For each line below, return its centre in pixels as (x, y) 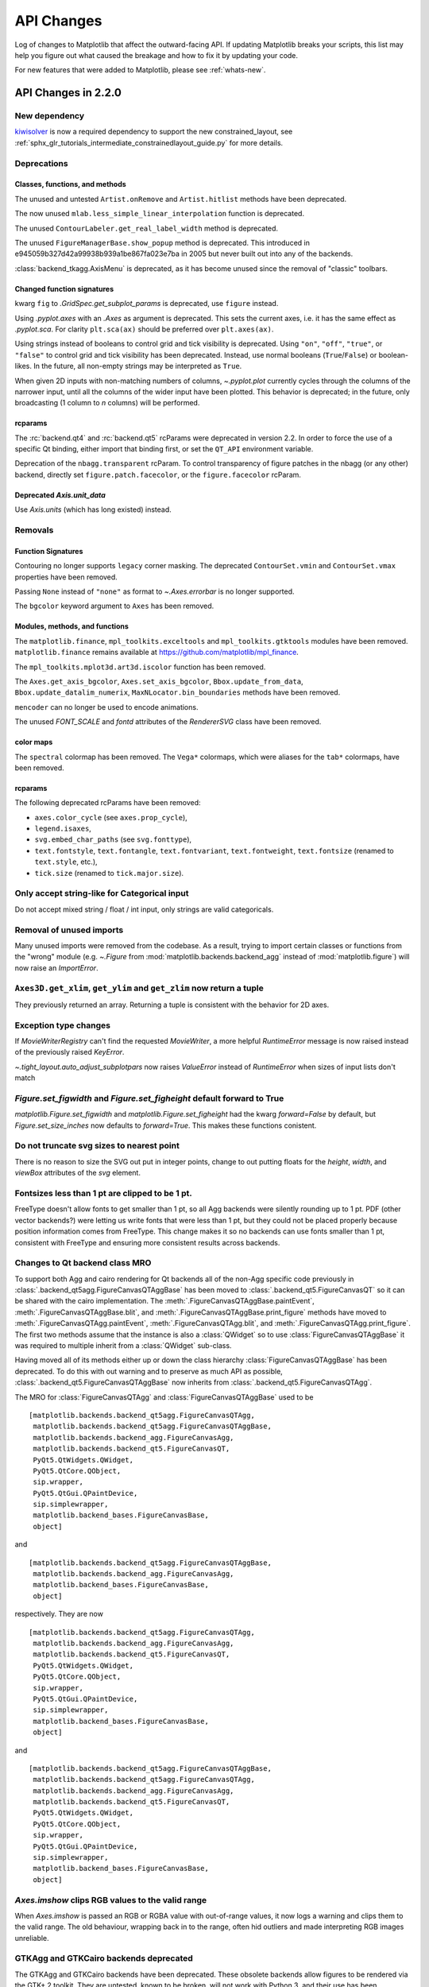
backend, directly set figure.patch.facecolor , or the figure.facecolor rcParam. (158, 474)
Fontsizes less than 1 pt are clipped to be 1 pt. (103, 1193)
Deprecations (41, 163)
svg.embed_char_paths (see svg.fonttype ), (113, 839)
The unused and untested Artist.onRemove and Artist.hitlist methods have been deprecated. (181, 199)
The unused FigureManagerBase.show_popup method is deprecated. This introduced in (162, 243)
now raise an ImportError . (56, 968)
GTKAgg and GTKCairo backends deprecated (104, 1958)
